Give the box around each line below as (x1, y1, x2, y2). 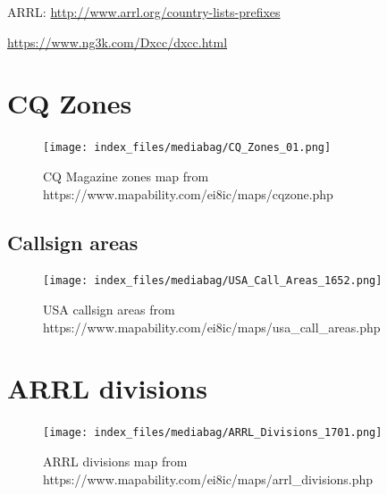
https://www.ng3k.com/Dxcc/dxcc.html (7, 32, 228, 51)
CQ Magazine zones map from (43, 166, 209, 185)
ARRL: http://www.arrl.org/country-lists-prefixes (7, 3, 281, 21)
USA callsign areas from (43, 300, 175, 319)
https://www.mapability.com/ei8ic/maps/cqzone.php (43, 184, 333, 203)
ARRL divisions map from (43, 451, 188, 470)
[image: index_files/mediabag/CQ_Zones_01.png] (43, 141, 332, 155)
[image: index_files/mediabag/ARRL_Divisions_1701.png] (43, 426, 383, 440)
